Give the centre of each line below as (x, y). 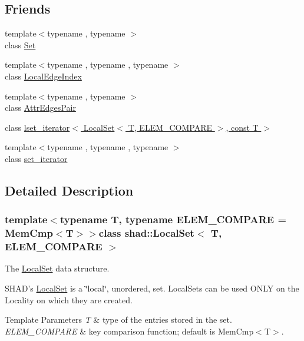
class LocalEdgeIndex (43, 76)
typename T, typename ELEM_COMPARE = (173, 219)
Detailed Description (69, 190)
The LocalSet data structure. (57, 268)
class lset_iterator (37, 127)
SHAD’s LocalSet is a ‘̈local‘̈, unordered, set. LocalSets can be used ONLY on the (152, 288)
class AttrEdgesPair (40, 107)
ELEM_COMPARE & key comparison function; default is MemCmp (129, 331)
